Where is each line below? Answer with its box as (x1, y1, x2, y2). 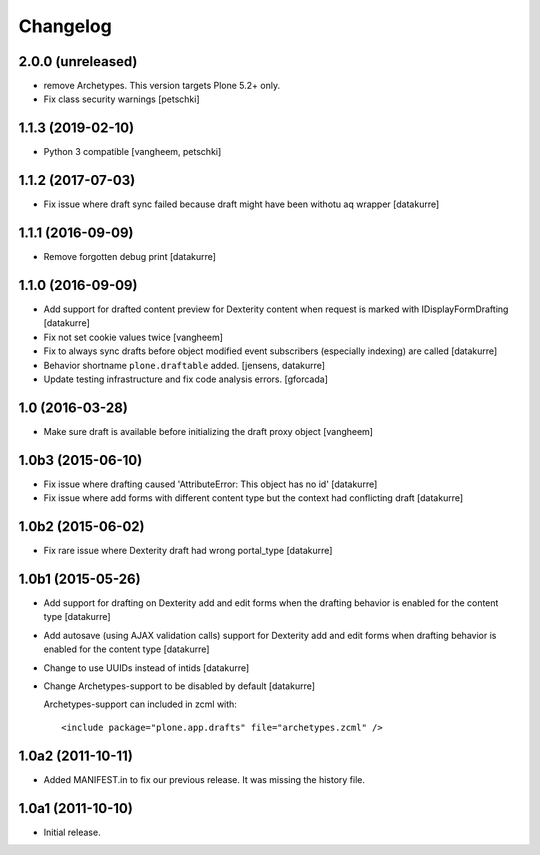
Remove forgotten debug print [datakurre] (43, 251, 217, 263)
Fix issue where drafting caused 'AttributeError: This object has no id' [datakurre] (43, 478, 378, 490)
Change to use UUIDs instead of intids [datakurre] (43, 661, 250, 674)
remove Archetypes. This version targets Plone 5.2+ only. (43, 80, 280, 92)
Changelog (18, 15, 112, 37)
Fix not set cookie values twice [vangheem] (43, 331, 224, 343)
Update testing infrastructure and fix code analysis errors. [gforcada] (43, 373, 329, 385)
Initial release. (43, 826, 101, 838)
